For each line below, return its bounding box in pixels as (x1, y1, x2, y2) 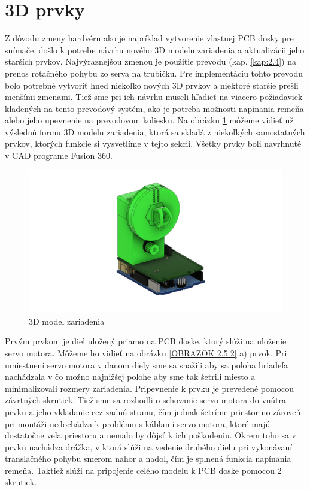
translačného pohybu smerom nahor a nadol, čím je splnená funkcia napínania (5, 452, 291, 465)
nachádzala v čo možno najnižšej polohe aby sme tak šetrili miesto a (5, 370, 256, 383)
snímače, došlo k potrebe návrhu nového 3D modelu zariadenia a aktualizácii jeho (5, 43, 305, 56)
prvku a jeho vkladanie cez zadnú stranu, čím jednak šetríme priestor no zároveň (5, 405, 301, 418)
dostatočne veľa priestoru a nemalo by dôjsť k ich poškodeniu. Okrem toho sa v (5, 429, 297, 441)
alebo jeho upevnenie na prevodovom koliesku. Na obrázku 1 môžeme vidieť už (5, 114, 294, 126)
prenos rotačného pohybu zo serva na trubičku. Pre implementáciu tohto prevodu (5, 66, 303, 79)
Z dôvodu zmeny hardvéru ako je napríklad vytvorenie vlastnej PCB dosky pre (5, 32, 294, 44)
